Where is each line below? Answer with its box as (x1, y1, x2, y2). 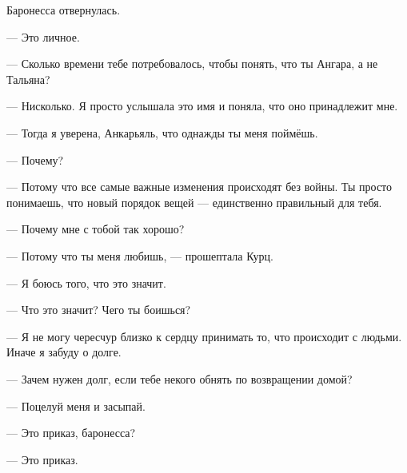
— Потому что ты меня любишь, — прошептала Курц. (6, 247, 273, 264)
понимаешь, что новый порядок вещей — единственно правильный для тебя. (6, 193, 382, 210)
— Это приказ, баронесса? (6, 424, 136, 441)
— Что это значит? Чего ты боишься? (6, 301, 191, 318)
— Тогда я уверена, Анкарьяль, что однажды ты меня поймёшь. (6, 124, 318, 141)
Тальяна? (6, 70, 50, 87)
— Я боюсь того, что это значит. (6, 274, 166, 291)
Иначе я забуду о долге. (6, 344, 122, 360)
